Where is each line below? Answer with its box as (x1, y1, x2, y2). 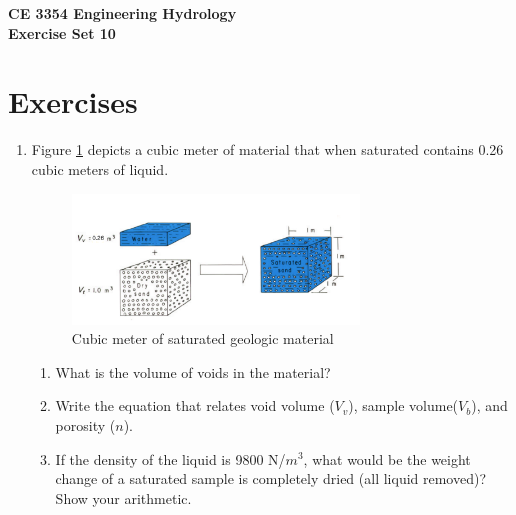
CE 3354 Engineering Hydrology (8, 3, 237, 23)
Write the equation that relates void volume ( (55, 395, 335, 416)
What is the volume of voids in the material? (55, 361, 331, 382)
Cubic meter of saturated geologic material (71, 328, 334, 349)
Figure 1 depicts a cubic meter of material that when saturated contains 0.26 (31, 139, 504, 160)
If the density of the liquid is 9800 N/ (55, 448, 286, 469)
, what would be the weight (303, 448, 471, 469)
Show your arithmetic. (55, 487, 192, 508)
